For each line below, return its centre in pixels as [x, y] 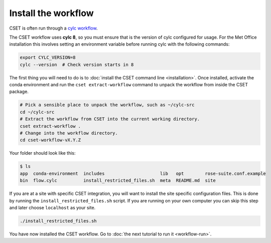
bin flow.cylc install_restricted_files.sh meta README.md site [118, 180]
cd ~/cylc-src [37, 112]
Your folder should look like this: [42, 153]
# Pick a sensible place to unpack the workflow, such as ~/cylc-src [107, 105]
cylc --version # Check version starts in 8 [77, 65]
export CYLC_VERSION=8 [48, 57]
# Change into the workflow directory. [69, 133]
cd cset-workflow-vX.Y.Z [50, 140]
